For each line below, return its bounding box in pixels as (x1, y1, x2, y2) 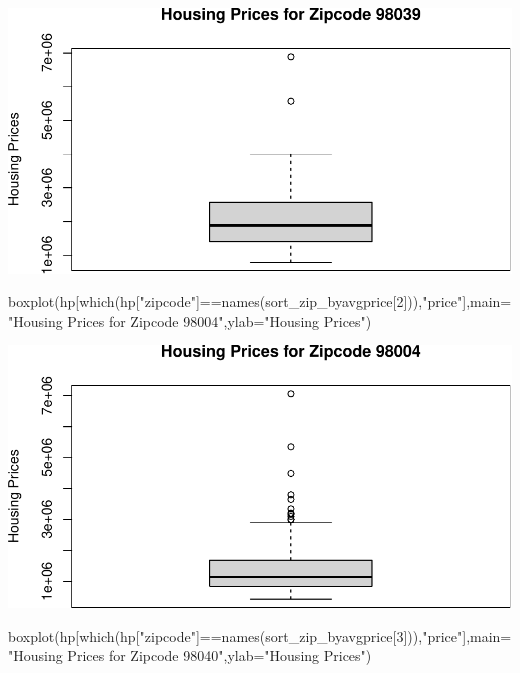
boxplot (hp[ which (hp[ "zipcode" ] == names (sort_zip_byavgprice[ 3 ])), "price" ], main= (8, 625, 512, 646)
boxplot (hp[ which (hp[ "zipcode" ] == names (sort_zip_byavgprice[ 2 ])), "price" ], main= (8, 291, 512, 312)
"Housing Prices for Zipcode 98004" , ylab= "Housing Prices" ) (8, 310, 372, 331)
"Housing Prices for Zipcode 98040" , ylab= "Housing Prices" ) (8, 645, 372, 666)
